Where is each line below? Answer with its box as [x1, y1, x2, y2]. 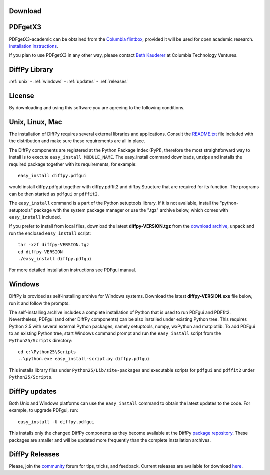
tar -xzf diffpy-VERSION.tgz [18, 242, 89, 248]
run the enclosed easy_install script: [9, 230, 91, 236]
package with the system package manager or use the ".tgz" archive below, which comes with [34, 207, 228, 213]
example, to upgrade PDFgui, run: [9, 407, 78, 413]
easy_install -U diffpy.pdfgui [18, 419, 95, 425]
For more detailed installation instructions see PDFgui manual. [9, 267, 137, 273]
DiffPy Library [9, 65, 53, 74]
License [9, 92, 34, 100]
